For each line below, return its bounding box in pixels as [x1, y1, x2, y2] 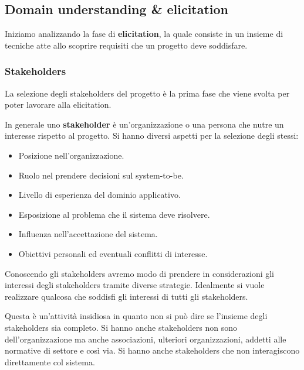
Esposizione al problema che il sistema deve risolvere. [18, 208, 210, 220]
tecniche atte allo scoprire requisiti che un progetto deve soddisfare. [5, 39, 248, 51]
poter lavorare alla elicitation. [5, 98, 112, 111]
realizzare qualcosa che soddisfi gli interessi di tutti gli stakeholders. [5, 290, 248, 302]
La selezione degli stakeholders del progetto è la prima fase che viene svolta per [5, 87, 290, 99]
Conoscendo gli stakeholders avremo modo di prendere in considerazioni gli [5, 267, 275, 279]
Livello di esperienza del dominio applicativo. [18, 189, 181, 201]
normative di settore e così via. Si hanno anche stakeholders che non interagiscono [5, 344, 300, 357]
